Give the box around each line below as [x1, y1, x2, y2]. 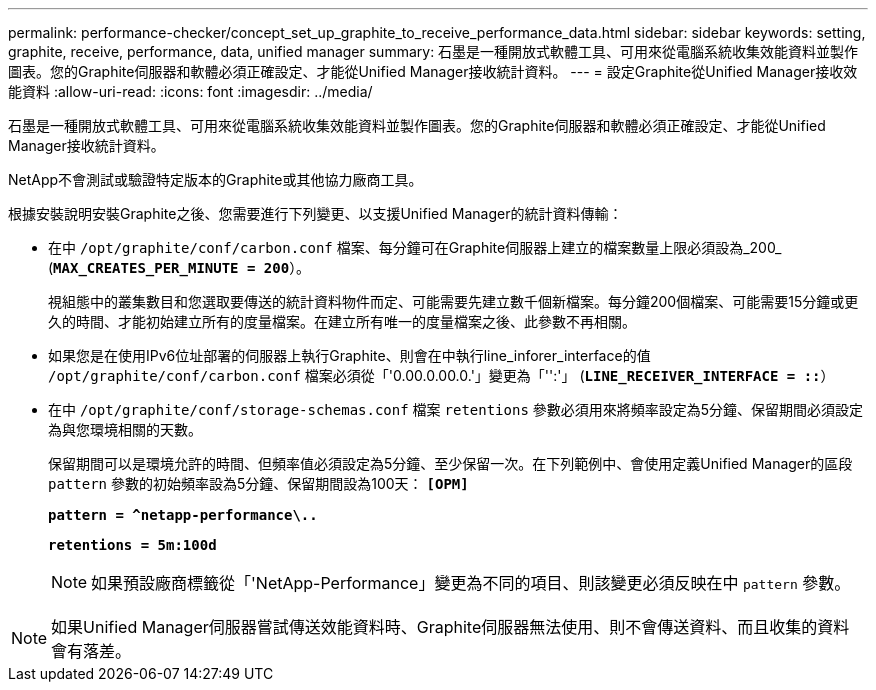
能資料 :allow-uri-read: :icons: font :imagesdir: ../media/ [8, 83, 373, 100]
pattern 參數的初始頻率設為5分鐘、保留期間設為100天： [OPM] [48, 475, 469, 492]
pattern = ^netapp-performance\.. [48, 507, 318, 523]
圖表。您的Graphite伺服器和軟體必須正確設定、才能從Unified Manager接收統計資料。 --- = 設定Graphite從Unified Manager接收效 [8, 63, 858, 80]
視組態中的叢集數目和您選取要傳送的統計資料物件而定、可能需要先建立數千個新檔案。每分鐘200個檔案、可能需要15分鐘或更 [48, 293, 859, 310]
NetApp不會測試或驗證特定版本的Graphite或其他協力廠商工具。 [8, 171, 423, 188]
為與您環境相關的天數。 [48, 421, 202, 438]
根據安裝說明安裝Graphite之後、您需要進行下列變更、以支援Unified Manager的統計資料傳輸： [8, 205, 623, 222]
